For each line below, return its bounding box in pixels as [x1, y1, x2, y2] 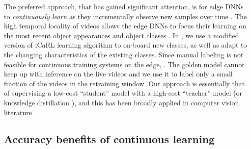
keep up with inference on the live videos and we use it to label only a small [4, 69, 233, 79]
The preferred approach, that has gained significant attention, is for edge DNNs [4, 1, 244, 11]
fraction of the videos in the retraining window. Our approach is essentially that [4, 78, 245, 88]
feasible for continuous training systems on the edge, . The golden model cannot [4, 59, 245, 69]
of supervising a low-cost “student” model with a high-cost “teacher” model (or [4, 88, 243, 98]
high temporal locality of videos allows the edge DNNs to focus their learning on [4, 21, 246, 31]
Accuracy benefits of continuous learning [4, 131, 215, 146]
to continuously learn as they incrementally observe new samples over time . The [4, 11, 247, 21]
